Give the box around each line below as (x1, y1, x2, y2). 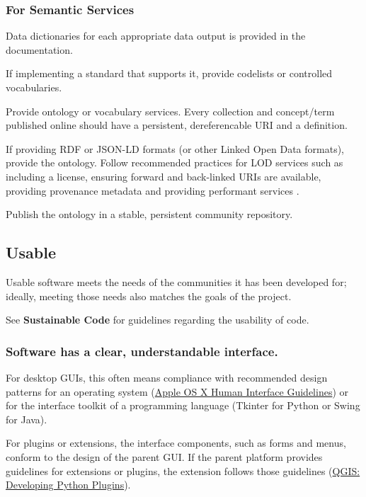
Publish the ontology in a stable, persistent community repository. (6, 207, 293, 222)
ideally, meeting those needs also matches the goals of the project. (6, 288, 292, 303)
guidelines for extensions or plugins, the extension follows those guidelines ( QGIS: (6, 463, 360, 478)
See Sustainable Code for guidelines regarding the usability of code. (6, 312, 309, 327)
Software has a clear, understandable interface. (6, 342, 278, 360)
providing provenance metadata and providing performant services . (6, 183, 299, 198)
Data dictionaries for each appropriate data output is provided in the (6, 28, 306, 43)
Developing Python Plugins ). (6, 477, 131, 492)
